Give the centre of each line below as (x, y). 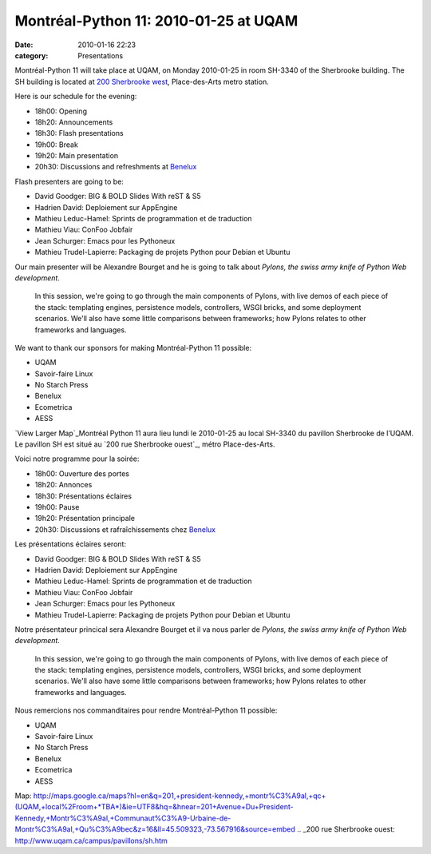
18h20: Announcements (74, 122)
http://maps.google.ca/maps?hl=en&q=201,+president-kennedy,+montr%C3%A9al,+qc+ (180, 796)
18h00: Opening (61, 111)
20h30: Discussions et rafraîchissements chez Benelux (125, 529)
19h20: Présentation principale (85, 518)
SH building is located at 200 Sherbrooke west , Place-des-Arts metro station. (142, 81)
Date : (24, 45)
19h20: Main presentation (77, 156)
